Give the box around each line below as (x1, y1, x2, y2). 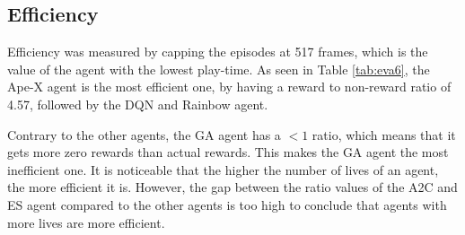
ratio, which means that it (311, 125, 456, 144)
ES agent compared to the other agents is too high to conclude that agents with (7, 195, 447, 213)
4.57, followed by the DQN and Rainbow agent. (7, 94, 268, 113)
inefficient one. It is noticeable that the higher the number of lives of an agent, (7, 160, 439, 178)
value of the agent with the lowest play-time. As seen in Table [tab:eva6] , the (7, 59, 430, 78)
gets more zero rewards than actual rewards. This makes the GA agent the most (7, 143, 449, 161)
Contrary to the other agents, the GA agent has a (7, 125, 281, 144)
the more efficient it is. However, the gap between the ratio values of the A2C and (7, 178, 458, 196)
